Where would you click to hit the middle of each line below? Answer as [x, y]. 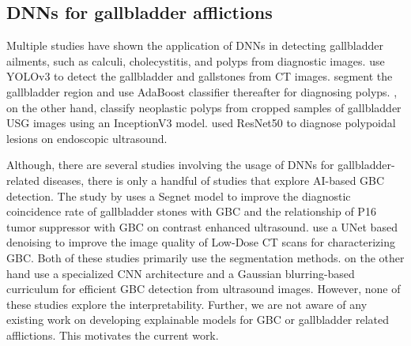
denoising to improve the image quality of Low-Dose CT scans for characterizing [201, 242]
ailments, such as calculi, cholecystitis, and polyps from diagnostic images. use [196, 60]
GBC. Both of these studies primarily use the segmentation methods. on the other [205, 257]
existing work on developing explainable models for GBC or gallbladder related [198, 320]
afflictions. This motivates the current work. [113, 335]
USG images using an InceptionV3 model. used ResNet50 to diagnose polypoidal [201, 123]
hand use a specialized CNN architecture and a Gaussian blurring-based [181, 273]
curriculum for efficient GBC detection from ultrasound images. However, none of [204, 289]
